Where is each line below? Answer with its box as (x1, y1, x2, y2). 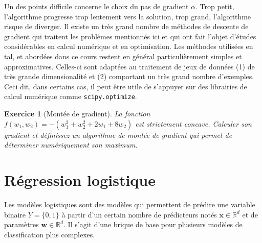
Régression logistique (4, 169, 156, 190)
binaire (4, 209, 26, 220)
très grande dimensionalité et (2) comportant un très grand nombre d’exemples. (4, 71, 254, 82)
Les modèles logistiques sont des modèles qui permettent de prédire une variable (4, 199, 255, 209)
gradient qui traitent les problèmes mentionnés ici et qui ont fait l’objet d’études (4, 31, 256, 41)
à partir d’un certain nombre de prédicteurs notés (61, 209, 217, 220)
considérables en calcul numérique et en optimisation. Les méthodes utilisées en (4, 41, 253, 52)
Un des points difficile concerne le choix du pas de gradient (4, 1, 189, 11)
